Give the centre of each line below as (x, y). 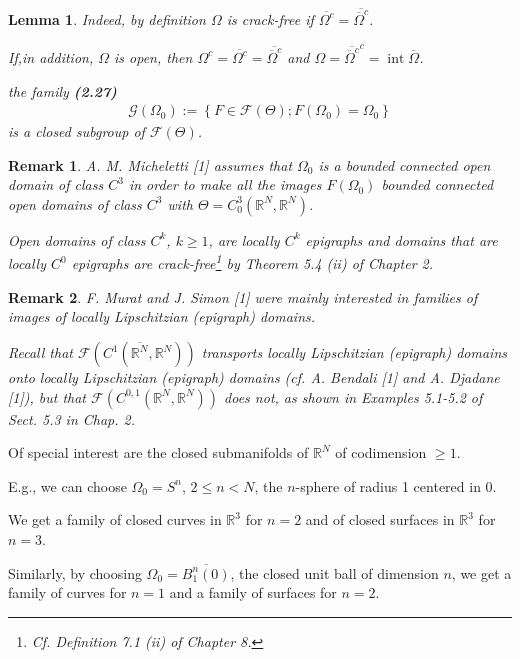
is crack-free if (270, 18)
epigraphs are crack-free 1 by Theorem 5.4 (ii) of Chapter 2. (252, 262)
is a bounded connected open (404, 164)
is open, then (153, 56)
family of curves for (67, 592)
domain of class (56, 184)
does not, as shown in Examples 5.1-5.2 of (353, 396)
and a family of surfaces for (253, 592)
